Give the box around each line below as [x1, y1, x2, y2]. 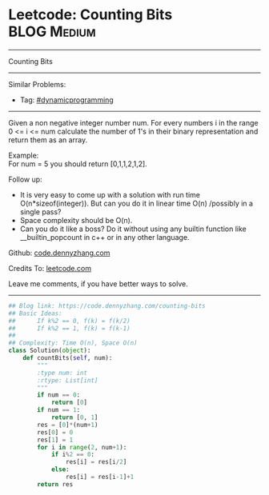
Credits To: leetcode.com [8, 263, 92, 273]
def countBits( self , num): [22, 354, 113, 362]
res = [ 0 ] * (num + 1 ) [37, 421, 98, 429]
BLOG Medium [8, 22, 96, 41]
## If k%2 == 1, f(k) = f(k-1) [8, 324, 130, 333]
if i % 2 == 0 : [50, 450, 94, 459]
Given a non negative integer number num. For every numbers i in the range [8, 118, 259, 127]
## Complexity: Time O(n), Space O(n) [8, 339, 138, 347]
